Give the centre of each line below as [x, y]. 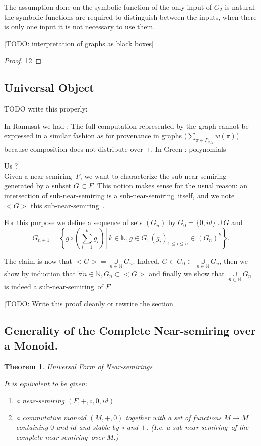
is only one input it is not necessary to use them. [80, 26]
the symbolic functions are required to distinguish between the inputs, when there [130, 16]
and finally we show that [187, 273]
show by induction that [40, 273]
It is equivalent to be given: [46, 383]
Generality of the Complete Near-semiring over [130, 330]
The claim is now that [38, 261]
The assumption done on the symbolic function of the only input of [108, 7]
